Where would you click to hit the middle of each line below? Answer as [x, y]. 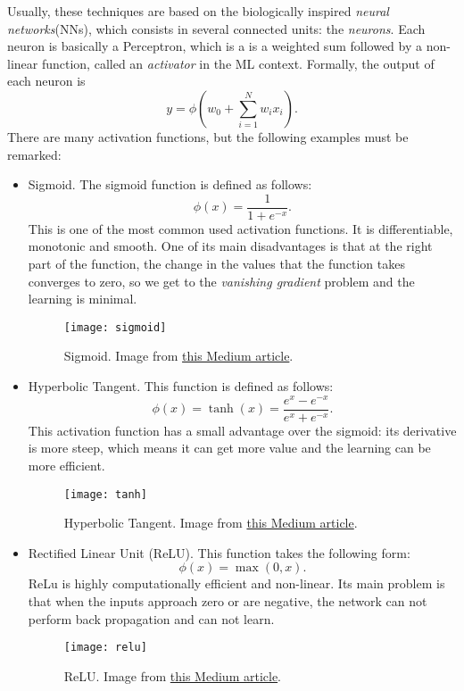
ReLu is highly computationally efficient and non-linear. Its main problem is [236, 583]
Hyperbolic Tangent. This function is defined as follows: [181, 386]
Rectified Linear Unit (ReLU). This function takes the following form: [219, 552]
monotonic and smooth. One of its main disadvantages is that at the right [230, 246]
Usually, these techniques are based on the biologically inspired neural [198, 11]
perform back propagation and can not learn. [151, 618]
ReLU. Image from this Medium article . [173, 675]
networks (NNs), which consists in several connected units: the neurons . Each [216, 28]
